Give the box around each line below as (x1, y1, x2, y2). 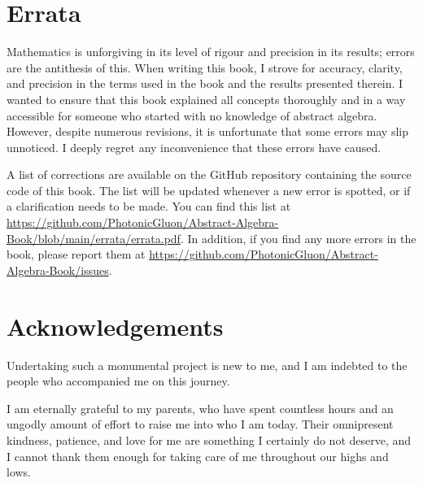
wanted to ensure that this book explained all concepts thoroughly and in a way (7, 90, 406, 107)
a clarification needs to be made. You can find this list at (7, 198, 291, 215)
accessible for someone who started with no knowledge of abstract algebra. (7, 107, 377, 124)
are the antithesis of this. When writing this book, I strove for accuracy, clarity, (7, 59, 403, 76)
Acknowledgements (7, 309, 224, 342)
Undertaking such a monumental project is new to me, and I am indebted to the (7, 356, 408, 373)
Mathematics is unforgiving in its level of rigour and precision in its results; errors (7, 43, 415, 60)
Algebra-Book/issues (7, 261, 109, 278)
